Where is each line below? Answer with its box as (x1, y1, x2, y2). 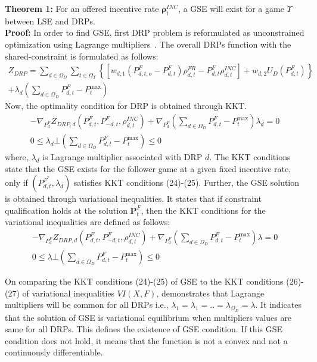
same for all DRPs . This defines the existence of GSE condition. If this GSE (5, 323, 283, 335)
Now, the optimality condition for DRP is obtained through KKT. (5, 99, 247, 112)
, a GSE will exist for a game (178, 2, 284, 14)
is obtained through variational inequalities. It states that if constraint (5, 192, 262, 205)
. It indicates (255, 298, 302, 311)
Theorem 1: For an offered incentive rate (5, 2, 159, 14)
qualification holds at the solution (5, 204, 128, 216)
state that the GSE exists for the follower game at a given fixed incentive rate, (5, 162, 291, 174)
